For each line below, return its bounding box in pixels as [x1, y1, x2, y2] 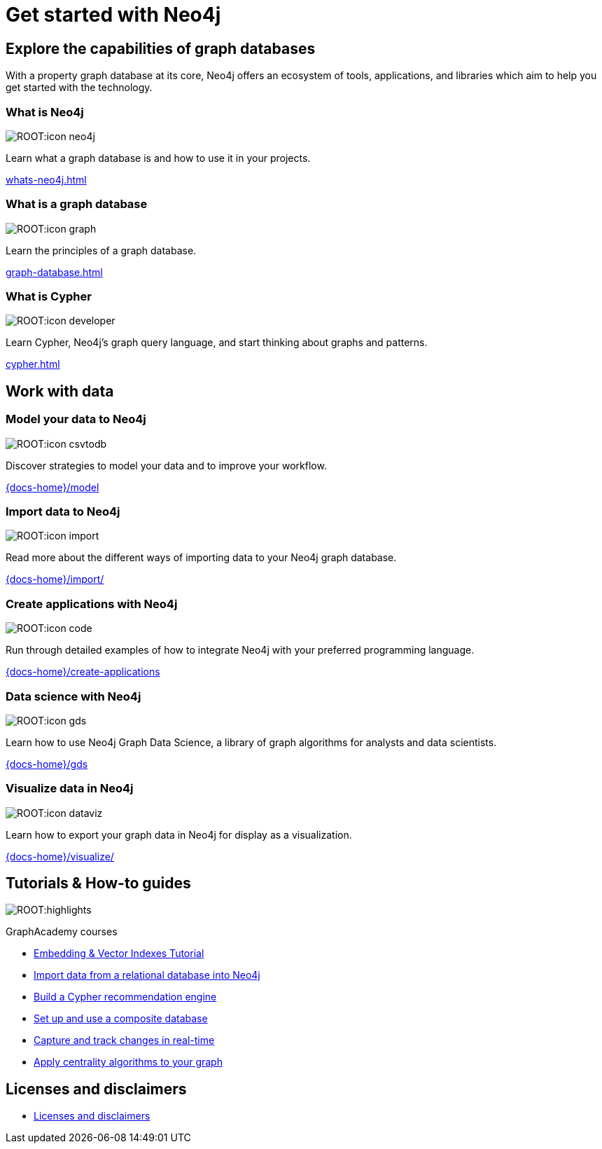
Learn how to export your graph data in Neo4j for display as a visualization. [6, 828, 352, 841]
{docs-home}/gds [6, 757, 88, 770]
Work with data [6, 382, 114, 400]
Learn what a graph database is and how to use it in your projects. [6, 151, 311, 164]
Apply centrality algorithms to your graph [34, 1056, 223, 1068]
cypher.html [6, 358, 60, 371]
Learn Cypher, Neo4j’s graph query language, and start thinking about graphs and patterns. [6, 336, 428, 349]
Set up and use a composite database [34, 1012, 208, 1025]
